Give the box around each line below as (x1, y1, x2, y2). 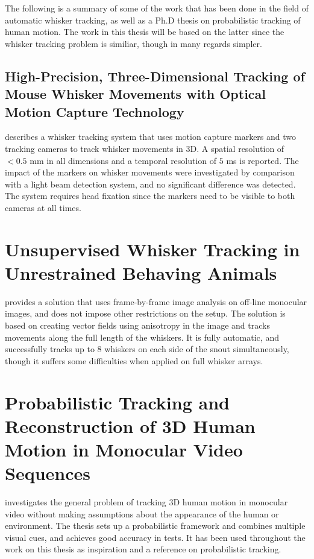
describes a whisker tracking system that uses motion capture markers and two (5, 130, 297, 143)
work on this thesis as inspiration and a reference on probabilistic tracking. (5, 543, 281, 555)
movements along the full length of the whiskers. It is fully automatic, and (5, 330, 279, 343)
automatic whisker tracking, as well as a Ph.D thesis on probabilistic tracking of (5, 13, 301, 26)
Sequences (5, 461, 90, 485)
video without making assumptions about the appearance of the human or (5, 507, 279, 520)
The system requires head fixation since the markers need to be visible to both (5, 189, 295, 202)
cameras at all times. (5, 201, 81, 213)
